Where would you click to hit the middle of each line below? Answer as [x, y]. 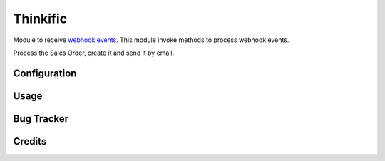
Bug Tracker [41, 119]
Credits [30, 141]
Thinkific [40, 19]
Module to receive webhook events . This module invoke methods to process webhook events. [151, 40]
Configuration [45, 73]
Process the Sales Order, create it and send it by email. [94, 53]
